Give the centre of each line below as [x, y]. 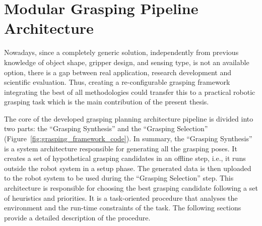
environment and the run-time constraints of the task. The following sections [123, 208]
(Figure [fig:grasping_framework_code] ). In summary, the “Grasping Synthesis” [128, 138]
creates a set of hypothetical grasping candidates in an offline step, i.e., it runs [125, 158]
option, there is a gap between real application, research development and [118, 72]
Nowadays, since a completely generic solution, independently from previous [121, 52]
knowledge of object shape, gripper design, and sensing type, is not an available [127, 62]
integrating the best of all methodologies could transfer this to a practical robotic [130, 92]
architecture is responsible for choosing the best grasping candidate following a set [131, 188]
